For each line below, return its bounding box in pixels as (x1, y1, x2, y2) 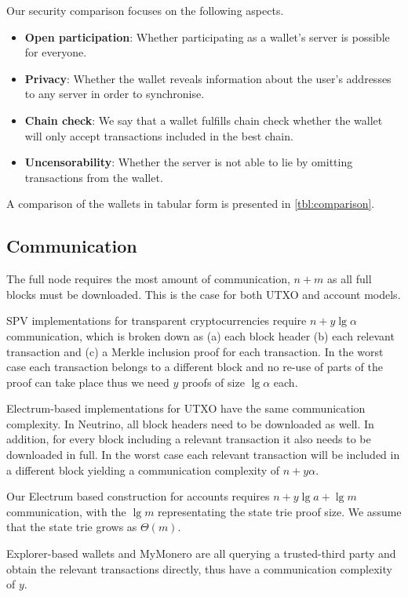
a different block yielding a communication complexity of (6, 461, 280, 478)
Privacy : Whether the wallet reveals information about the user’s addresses (24, 70, 392, 86)
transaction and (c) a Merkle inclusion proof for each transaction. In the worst (6, 343, 384, 359)
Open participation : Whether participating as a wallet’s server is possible (24, 28, 390, 45)
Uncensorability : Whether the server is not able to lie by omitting (24, 154, 353, 170)
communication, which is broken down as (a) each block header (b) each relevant (6, 327, 395, 344)
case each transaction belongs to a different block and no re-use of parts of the (6, 359, 384, 375)
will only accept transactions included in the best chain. (24, 127, 293, 144)
